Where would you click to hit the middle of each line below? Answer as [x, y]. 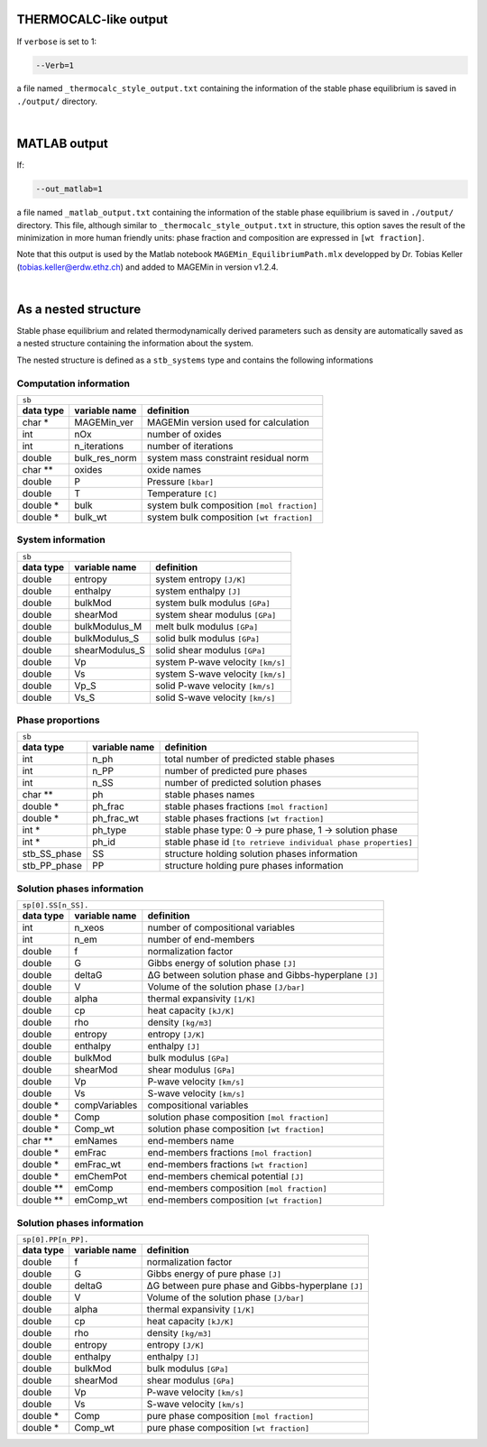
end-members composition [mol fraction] [238, 1188]
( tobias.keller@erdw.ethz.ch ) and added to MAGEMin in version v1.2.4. [147, 267]
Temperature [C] [182, 493]
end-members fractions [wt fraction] [228, 1165]
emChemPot [101, 1176]
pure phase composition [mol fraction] [230, 1415]
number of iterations [190, 446]
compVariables [106, 1105]
